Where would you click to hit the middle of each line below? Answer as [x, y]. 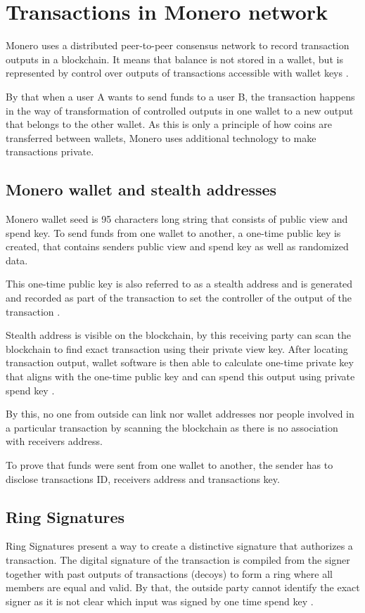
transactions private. [50, 151]
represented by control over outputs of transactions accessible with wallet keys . [177, 73]
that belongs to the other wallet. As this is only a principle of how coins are [169, 124]
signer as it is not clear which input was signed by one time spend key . [160, 601]
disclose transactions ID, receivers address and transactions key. [143, 478]
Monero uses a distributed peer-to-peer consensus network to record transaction [178, 45]
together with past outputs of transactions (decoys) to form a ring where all [169, 573]
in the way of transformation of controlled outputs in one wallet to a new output [180, 110]
